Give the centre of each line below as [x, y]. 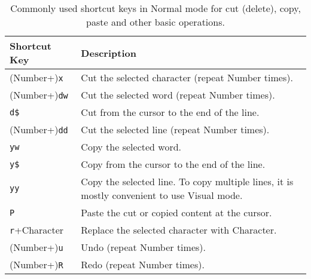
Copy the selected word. [131, 147]
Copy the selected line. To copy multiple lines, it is [187, 181]
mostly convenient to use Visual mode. [162, 195]
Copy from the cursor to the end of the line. [173, 164]
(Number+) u [36, 247]
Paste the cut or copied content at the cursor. [176, 212]
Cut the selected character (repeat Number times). [187, 77]
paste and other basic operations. [155, 22]
